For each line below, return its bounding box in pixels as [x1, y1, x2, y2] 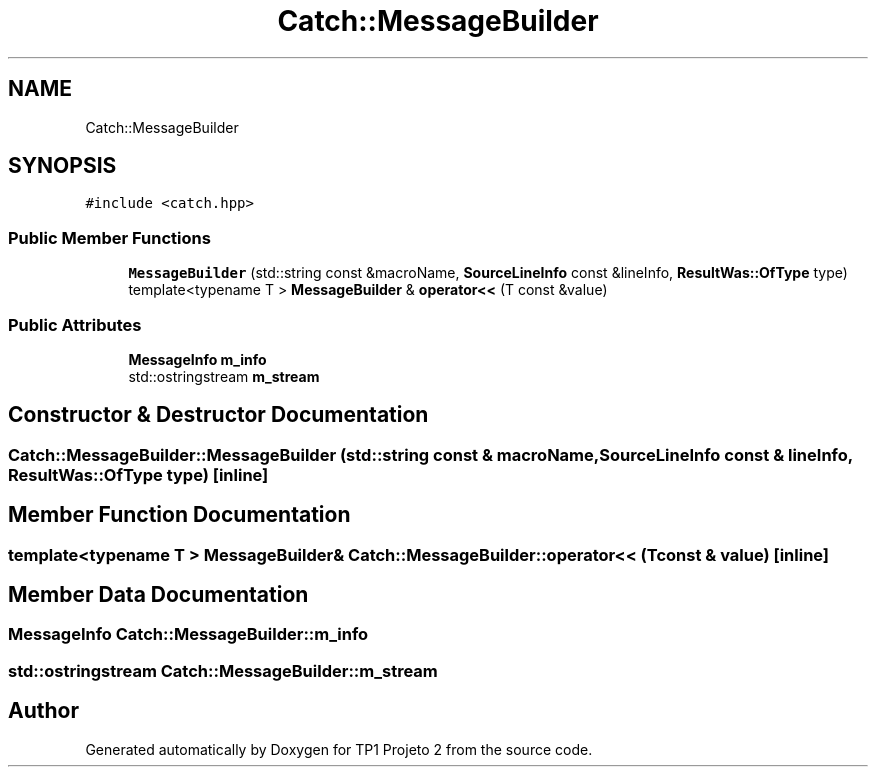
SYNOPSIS [8, 153, 117, 179]
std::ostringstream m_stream [128, 367, 320, 385]
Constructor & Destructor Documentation [8, 402, 429, 428]
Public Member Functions [8, 227, 211, 248]
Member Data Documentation [8, 582, 309, 608]
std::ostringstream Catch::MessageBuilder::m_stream [8, 660, 438, 681]
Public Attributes [8, 314, 142, 335]
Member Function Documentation [8, 502, 351, 528]
